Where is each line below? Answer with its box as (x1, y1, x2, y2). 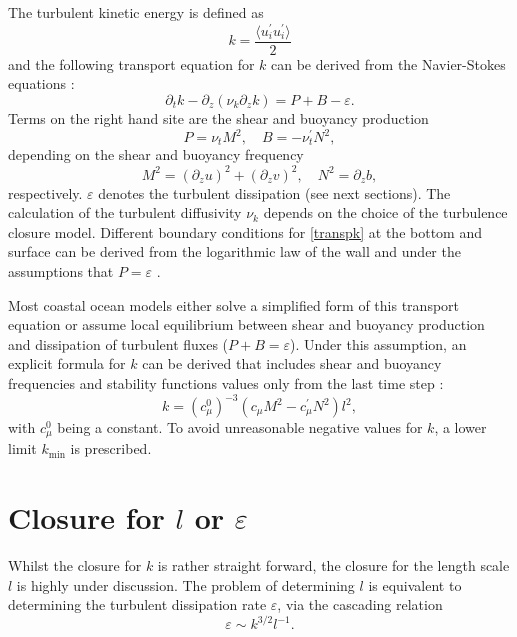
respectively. (8, 182, 83, 203)
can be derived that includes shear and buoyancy (142, 353, 442, 374)
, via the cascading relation (277, 594, 443, 615)
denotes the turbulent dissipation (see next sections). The (98, 182, 451, 203)
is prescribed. (70, 438, 152, 459)
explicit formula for (8, 353, 126, 374)
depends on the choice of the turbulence (263, 202, 508, 223)
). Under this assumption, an (290, 333, 467, 354)
